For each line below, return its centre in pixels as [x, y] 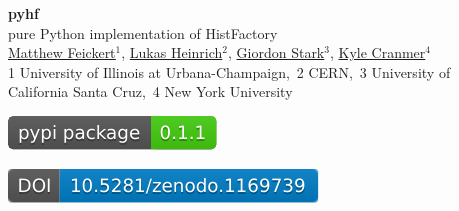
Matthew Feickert [62, 52]
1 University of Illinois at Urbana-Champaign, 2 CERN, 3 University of [229, 71]
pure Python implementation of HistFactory [143, 32]
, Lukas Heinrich [172, 52]
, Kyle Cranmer [377, 52]
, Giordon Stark [276, 52]
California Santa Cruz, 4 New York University [150, 91]
